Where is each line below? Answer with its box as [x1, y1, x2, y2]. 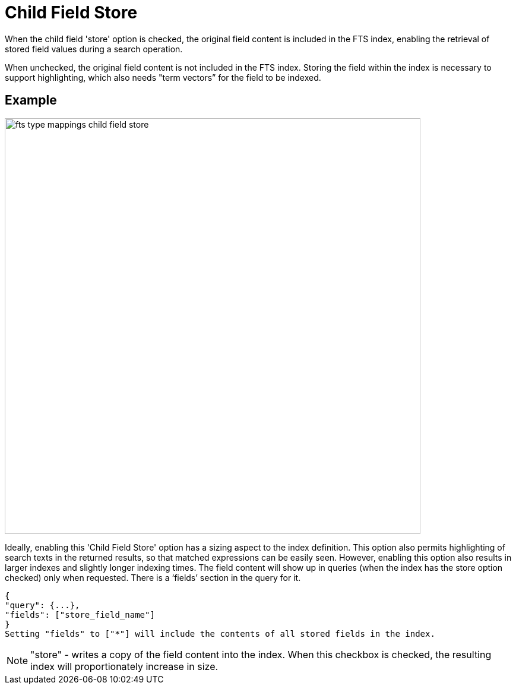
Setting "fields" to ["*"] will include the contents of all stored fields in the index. [5, 628, 435, 639]
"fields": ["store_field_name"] [5, 609, 155, 620]
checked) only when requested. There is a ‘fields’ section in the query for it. [5, 572, 301, 583]
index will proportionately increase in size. [30, 660, 219, 672]
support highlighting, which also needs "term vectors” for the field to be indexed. [5, 72, 321, 83]
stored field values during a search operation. [5, 43, 183, 54]
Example [5, 93, 57, 108]
